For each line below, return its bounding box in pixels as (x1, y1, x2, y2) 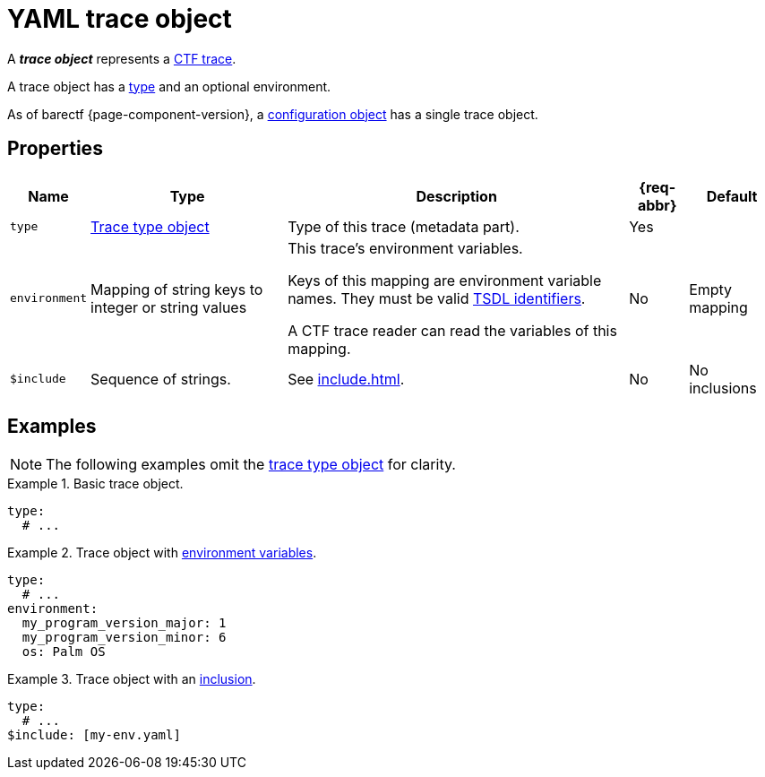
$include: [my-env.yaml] (7, 728, 181, 743)
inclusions (689, 378, 757, 397)
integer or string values (90, 298, 247, 316)
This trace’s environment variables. (288, 238, 523, 257)
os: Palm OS (21, 644, 106, 660)
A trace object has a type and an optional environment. (7, 78, 331, 94)
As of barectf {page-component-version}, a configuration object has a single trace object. (7, 106, 538, 122)
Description (416, 186, 497, 205)
